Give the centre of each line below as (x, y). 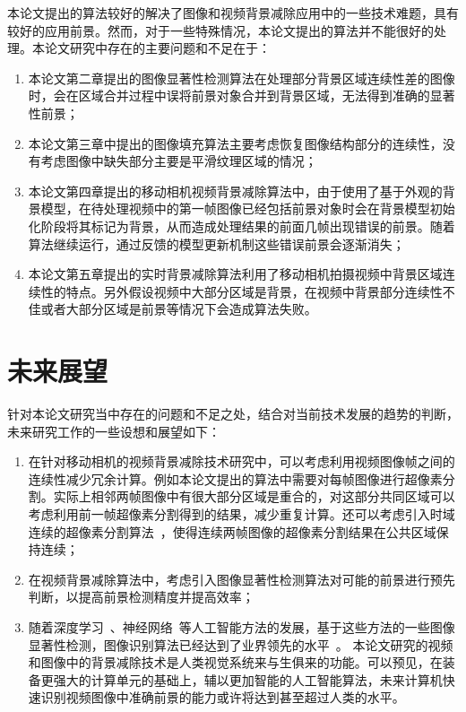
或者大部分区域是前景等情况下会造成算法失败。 (179, 309)
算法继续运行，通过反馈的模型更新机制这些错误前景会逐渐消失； (216, 243)
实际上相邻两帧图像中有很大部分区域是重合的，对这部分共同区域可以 (254, 496)
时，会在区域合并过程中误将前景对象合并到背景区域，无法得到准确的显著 (242, 96)
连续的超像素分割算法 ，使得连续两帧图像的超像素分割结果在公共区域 (232, 531)
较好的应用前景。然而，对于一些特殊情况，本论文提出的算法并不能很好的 (220, 30)
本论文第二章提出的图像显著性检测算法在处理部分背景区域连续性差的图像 (242, 78)
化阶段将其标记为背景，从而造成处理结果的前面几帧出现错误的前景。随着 (242, 226)
